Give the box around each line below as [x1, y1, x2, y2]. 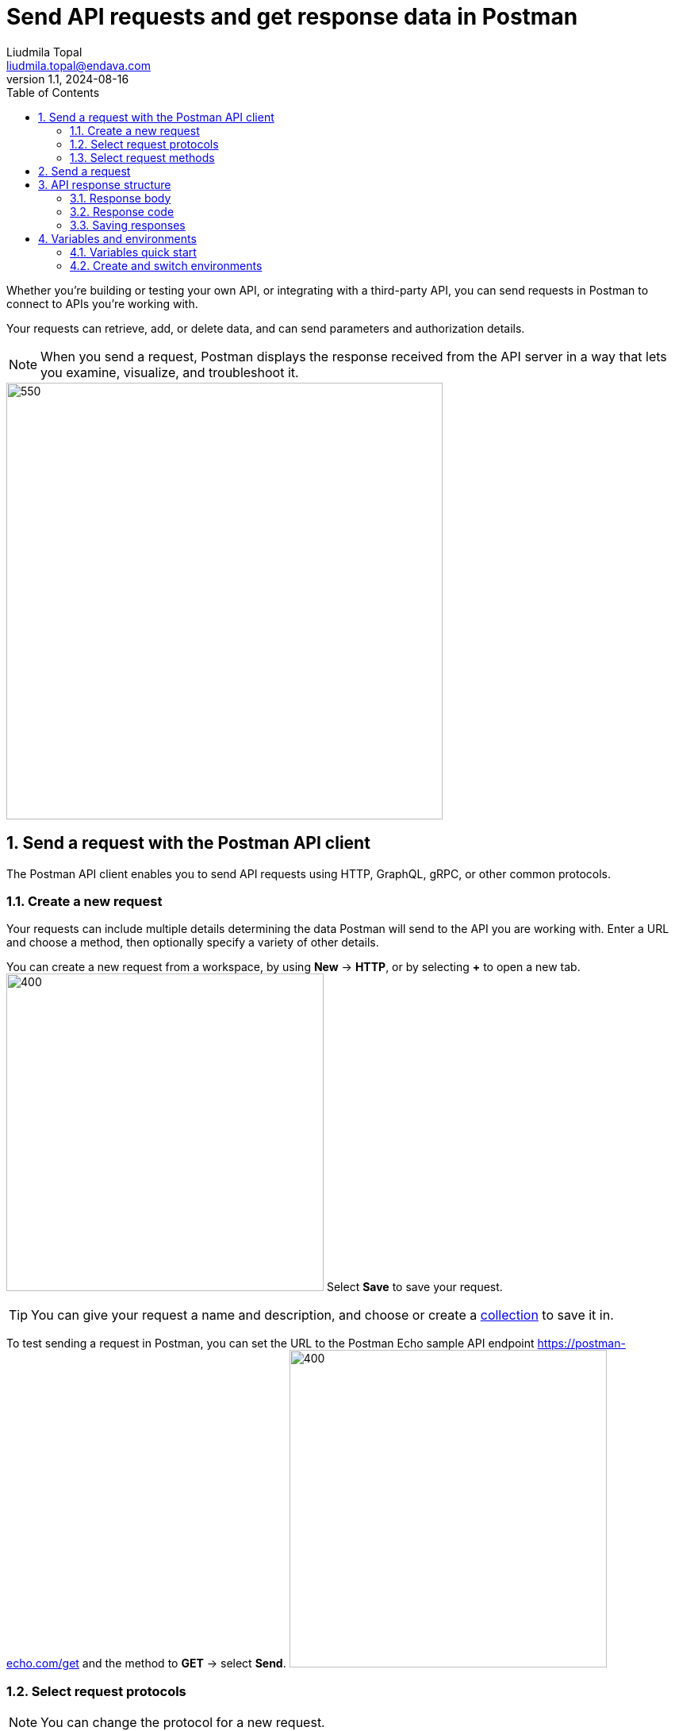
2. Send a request [38, 164, 131, 178]
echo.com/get [6, 1656, 79, 1671]
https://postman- [537, 1336, 626, 1351]
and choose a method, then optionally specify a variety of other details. [6, 935, 379, 950]
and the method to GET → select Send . [82, 1656, 286, 1671]
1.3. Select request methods [70, 150, 215, 164]
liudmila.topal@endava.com [6, 58, 151, 72]
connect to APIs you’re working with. [6, 296, 198, 310]
